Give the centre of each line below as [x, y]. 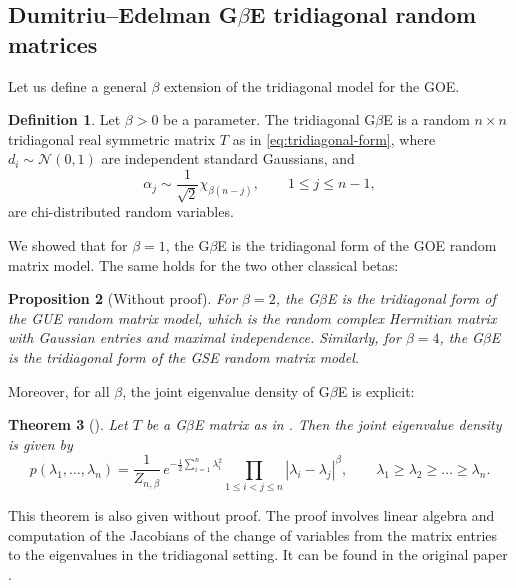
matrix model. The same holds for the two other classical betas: [203, 264]
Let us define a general [77, 85]
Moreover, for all [59, 390]
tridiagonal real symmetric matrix [112, 138]
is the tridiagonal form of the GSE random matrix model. [184, 356]
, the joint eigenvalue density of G [226, 390]
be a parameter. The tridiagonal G [269, 119]
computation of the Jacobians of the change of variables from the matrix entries [253, 534]
